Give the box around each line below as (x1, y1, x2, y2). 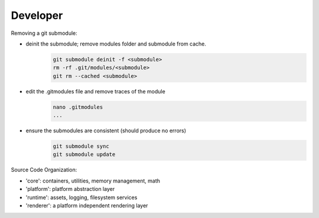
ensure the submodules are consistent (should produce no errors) (25, 127, 186, 134)
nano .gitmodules (53, 103, 103, 110)
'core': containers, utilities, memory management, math (25, 177, 161, 184)
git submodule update (53, 151, 116, 158)
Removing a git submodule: (11, 30, 78, 37)
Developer (11, 9, 63, 22)
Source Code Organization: (11, 166, 77, 174)
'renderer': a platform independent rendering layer (25, 201, 148, 209)
